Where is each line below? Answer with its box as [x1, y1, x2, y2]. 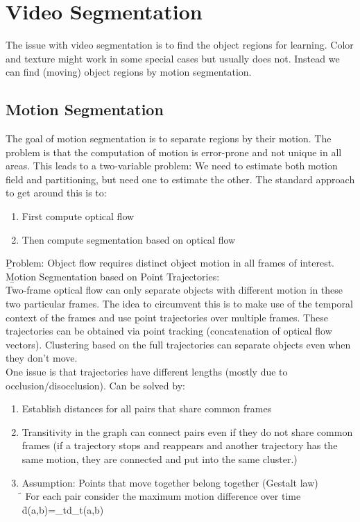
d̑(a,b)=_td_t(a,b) [22, 502, 104, 516]
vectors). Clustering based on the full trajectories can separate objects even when [6, 337, 351, 351]
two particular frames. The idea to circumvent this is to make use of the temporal [6, 296, 353, 311]
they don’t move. [6, 351, 78, 365]
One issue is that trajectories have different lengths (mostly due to [6, 364, 288, 379]
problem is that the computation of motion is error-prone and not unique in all [6, 144, 342, 159]
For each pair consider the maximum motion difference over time [25, 489, 301, 503]
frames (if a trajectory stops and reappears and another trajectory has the [22, 438, 338, 453]
